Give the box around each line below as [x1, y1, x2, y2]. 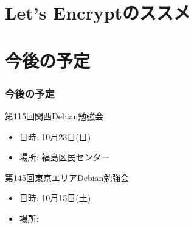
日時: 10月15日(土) [19, 191, 91, 204]
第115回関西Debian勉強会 [5, 109, 104, 122]
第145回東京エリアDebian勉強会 [5, 171, 130, 183]
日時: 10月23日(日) [19, 130, 91, 143]
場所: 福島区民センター [19, 151, 110, 163]
